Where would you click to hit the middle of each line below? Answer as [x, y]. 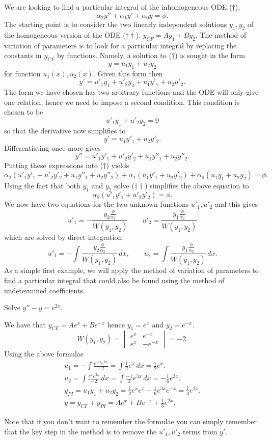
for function [22, 73]
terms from [200, 431]
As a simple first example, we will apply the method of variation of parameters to [131, 270]
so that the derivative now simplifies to [65, 130]
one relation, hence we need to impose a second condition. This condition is [122, 102]
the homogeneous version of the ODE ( [65, 34]
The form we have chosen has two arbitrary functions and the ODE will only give [131, 92]
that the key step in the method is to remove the [80, 431]
